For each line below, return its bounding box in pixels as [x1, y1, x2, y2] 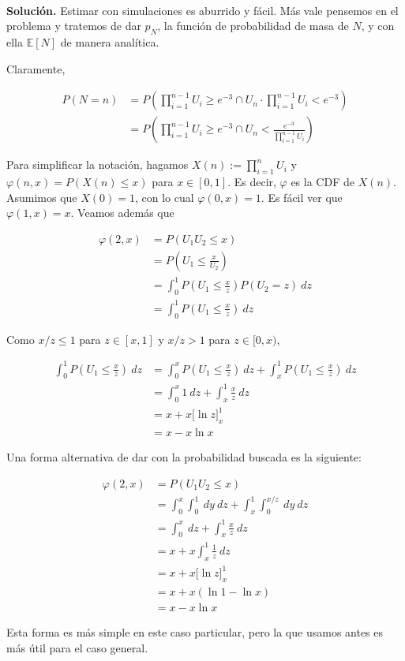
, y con [361, 17, 395, 34]
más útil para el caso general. [6, 639, 148, 655]
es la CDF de [291, 174, 354, 190]
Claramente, [6, 60, 66, 77]
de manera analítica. [60, 33, 159, 50]
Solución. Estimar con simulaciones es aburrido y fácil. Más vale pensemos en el [6, 2, 399, 18]
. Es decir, [227, 174, 276, 190]
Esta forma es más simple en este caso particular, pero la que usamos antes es [6, 624, 384, 640]
